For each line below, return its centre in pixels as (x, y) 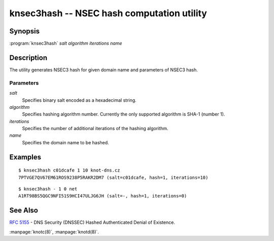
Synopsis (25, 31)
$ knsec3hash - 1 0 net (48, 189)
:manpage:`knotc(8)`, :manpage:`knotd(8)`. (54, 232)
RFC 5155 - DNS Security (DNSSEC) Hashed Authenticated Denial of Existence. (92, 222)
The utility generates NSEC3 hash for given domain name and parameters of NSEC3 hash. (104, 70)
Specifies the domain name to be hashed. (65, 142)
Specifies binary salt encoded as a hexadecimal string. (79, 100)
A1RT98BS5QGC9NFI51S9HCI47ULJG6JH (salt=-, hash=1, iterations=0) (103, 196)
